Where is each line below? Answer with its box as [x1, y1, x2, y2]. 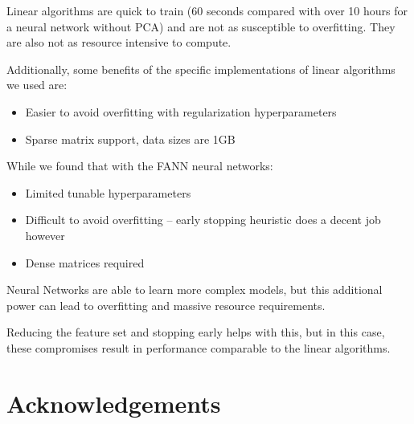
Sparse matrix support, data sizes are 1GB [25, 130, 236, 147]
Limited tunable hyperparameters [25, 184, 191, 201]
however [25, 226, 65, 243]
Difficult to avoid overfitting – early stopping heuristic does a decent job [25, 211, 381, 228]
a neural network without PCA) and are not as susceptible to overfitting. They [6, 18, 396, 35]
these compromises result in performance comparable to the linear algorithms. [6, 339, 391, 356]
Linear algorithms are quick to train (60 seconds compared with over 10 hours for [6, 2, 408, 18]
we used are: [6, 76, 68, 93]
